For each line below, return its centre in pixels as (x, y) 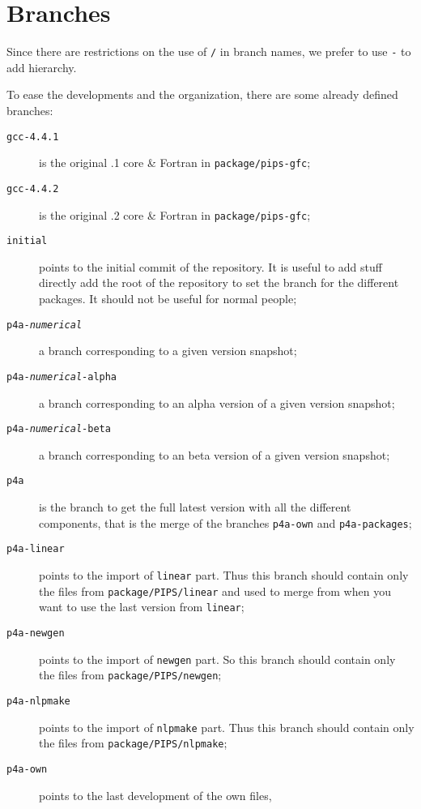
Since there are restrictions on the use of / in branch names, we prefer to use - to (209, 51)
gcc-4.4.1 (33, 137)
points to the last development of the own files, (155, 795)
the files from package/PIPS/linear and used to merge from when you (215, 591)
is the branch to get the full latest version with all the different (195, 507)
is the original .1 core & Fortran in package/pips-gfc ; (175, 163)
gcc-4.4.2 (33, 188)
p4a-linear (36, 549)
